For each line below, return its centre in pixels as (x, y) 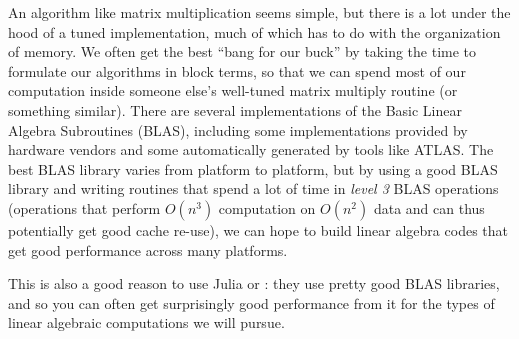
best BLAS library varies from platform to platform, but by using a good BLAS (253, 168)
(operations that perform (84, 207)
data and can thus (429, 207)
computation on (267, 207)
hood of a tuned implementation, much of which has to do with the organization (254, 31)
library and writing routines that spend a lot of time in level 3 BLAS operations (253, 188)
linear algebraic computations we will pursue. (146, 322)
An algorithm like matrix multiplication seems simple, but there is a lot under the (259, 12)
